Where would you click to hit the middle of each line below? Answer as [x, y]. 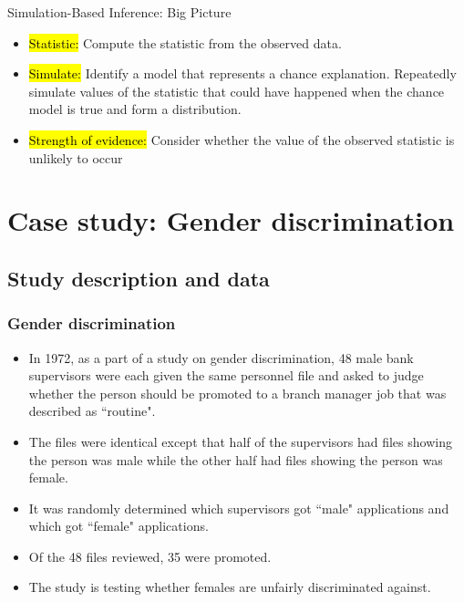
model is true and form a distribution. [135, 109]
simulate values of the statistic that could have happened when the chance [237, 91]
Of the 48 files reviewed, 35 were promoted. [150, 556]
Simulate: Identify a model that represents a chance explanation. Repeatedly [242, 73]
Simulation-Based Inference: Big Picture [119, 12]
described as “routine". [92, 411]
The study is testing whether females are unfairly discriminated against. [230, 587]
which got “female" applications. [119, 526]
